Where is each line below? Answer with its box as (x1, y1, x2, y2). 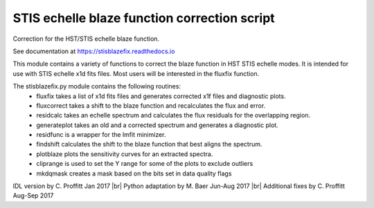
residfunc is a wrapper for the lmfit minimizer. (36, 131, 166, 139)
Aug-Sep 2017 (12, 191, 54, 200)
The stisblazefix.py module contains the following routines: (12, 82, 181, 91)
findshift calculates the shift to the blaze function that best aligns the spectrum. (36, 140, 262, 149)
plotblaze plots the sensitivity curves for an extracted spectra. (36, 149, 213, 158)
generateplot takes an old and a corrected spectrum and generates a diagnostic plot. (36, 121, 278, 129)
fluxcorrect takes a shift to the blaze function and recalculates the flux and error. (36, 101, 266, 110)
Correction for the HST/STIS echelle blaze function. (12, 35, 159, 43)
